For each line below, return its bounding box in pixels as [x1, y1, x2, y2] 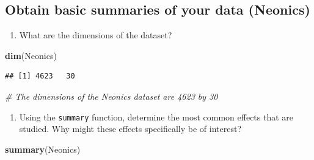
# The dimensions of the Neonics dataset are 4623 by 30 [5, 89, 218, 102]
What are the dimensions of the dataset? [19, 29, 172, 41]
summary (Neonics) [5, 142, 81, 155]
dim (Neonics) [5, 49, 57, 61]
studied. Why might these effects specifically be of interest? [19, 122, 242, 135]
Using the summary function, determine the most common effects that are [19, 110, 294, 123]
